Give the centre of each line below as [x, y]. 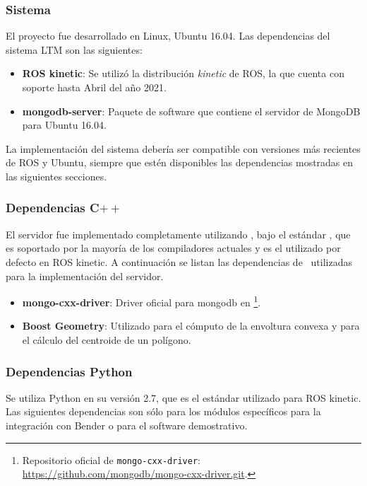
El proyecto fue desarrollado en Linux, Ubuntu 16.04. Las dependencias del [168, 36]
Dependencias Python [69, 371]
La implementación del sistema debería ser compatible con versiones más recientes [183, 148]
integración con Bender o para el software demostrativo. [127, 425]
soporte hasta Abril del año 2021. [94, 87]
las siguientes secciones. [56, 176]
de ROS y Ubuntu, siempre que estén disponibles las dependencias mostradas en [180, 162]
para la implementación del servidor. [85, 276]
